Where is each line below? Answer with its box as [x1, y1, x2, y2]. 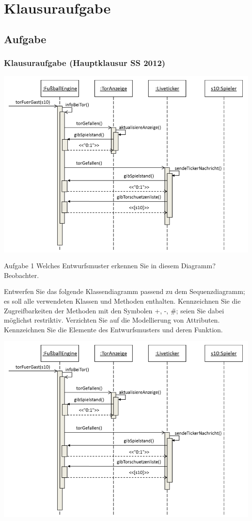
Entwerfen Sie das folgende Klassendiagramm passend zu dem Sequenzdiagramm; [4, 286, 245, 296]
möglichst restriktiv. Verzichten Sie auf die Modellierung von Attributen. [4, 315, 220, 325]
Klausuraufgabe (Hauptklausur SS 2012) [4, 57, 166, 69]
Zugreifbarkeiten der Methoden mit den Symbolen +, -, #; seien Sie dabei [4, 305, 224, 315]
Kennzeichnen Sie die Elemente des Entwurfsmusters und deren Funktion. [4, 324, 223, 334]
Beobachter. [4, 270, 39, 280]
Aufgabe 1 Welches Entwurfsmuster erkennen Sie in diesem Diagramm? [4, 260, 216, 271]
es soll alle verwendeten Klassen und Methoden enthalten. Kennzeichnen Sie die [4, 296, 241, 306]
